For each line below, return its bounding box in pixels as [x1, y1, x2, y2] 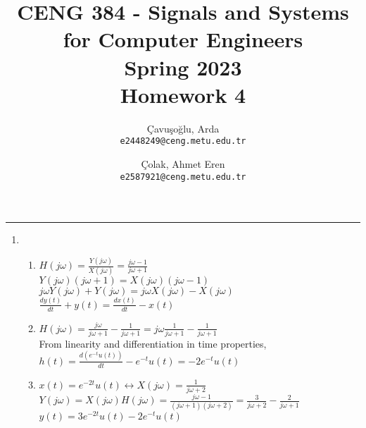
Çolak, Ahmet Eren [141, 156, 225, 171]
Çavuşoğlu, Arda [146, 121, 220, 135]
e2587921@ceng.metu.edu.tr [120, 171, 246, 182]
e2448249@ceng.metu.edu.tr [120, 136, 246, 147]
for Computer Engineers [63, 25, 303, 54]
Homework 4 [120, 80, 246, 109]
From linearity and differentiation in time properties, [39, 336, 267, 350]
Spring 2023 [124, 52, 242, 81]
